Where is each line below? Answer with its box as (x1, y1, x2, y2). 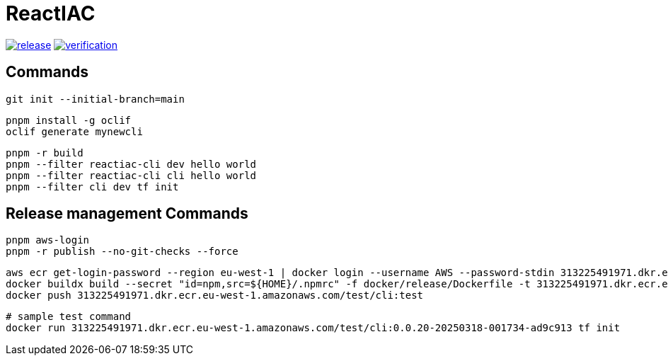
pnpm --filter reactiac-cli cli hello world (6, 169, 257, 181)
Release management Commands (6, 205, 248, 223)
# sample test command (6, 311, 132, 323)
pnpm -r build (6, 147, 83, 159)
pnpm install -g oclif (6, 114, 132, 126)
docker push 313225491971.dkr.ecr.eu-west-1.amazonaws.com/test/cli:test (6, 290, 424, 302)
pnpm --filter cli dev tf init (6, 180, 179, 193)
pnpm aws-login (6, 234, 90, 246)
